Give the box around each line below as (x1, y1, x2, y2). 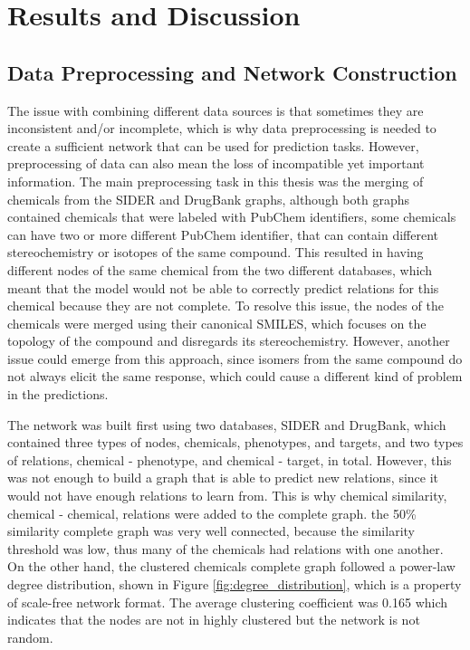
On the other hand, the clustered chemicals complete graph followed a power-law (7, 557, 456, 576)
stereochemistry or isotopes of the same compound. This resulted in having (7, 243, 424, 262)
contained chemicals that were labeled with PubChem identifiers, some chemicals (7, 207, 456, 226)
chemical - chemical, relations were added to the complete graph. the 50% (7, 503, 417, 522)
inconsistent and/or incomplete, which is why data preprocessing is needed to (7, 119, 436, 138)
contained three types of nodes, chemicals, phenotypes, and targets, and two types (7, 433, 464, 452)
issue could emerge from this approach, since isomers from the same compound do (7, 349, 463, 368)
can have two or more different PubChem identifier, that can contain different (7, 225, 438, 244)
